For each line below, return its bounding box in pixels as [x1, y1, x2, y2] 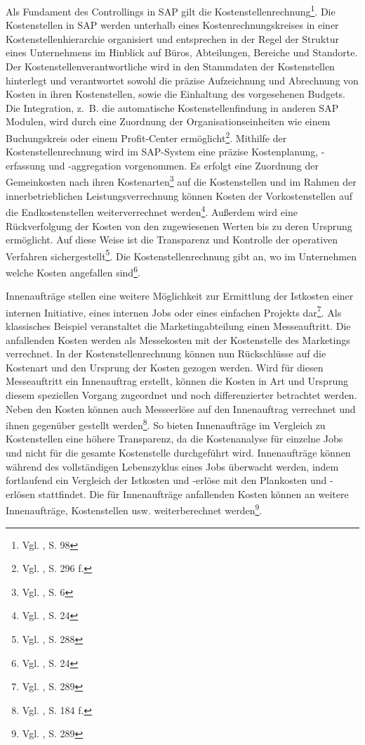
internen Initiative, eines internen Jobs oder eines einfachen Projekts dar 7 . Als [6, 303, 342, 319]
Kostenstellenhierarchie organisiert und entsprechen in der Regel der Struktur [6, 31, 339, 46]
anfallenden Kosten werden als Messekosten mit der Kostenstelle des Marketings [6, 332, 350, 347]
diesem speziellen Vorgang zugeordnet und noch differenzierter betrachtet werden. [6, 388, 357, 402]
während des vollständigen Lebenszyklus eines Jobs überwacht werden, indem [6, 459, 339, 473]
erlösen [6, 486, 36, 501]
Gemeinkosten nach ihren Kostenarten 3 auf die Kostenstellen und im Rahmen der [6, 172, 357, 189]
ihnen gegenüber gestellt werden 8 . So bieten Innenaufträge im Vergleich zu [6, 416, 326, 432]
